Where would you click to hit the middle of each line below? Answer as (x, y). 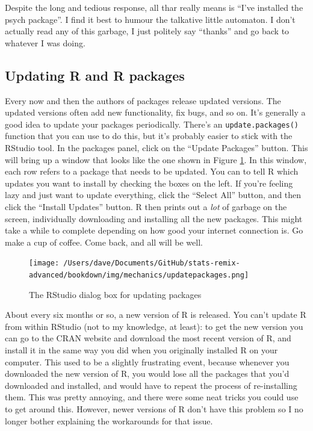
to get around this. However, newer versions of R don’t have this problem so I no (154, 409)
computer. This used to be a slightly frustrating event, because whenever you (147, 361)
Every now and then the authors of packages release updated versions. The (143, 100)
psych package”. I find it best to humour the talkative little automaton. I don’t (150, 19)
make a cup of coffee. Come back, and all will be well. (104, 242)
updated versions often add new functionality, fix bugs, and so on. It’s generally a (155, 112)
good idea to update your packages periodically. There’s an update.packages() (152, 124)
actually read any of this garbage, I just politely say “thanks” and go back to (147, 31)
